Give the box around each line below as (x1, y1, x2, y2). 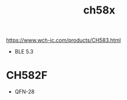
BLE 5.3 (14, 48, 34, 55)
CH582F (6, 69, 48, 82)
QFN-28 (14, 88, 35, 95)
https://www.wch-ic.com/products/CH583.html (6, 36, 121, 44)
